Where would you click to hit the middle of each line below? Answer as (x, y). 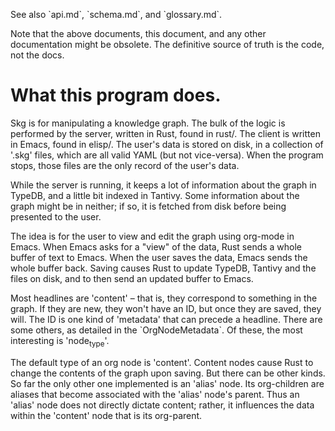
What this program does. (116, 95)
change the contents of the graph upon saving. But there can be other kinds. (168, 373)
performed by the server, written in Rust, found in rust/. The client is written (165, 133)
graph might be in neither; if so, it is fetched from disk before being (148, 206)
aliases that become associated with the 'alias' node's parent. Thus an (155, 394)
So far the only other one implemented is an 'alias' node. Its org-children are (167, 383)
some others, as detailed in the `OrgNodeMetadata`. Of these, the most (156, 330)
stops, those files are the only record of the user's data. (125, 165)
